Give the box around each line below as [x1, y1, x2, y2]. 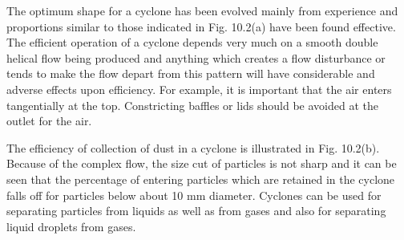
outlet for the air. [6, 112, 92, 129]
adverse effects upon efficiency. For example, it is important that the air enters [6, 80, 392, 97]
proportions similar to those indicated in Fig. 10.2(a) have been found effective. [6, 18, 396, 35]
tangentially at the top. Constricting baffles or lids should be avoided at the [6, 96, 378, 113]
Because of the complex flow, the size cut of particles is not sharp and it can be [6, 155, 397, 172]
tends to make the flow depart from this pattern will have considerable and [6, 65, 375, 82]
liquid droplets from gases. [6, 218, 136, 234]
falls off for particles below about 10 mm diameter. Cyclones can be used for [6, 186, 382, 203]
